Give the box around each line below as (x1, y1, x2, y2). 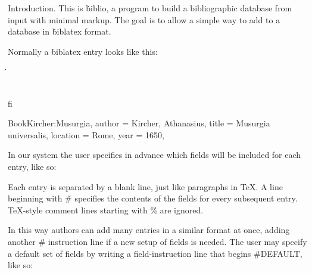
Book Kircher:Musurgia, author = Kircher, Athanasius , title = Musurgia (8, 117, 270, 129)
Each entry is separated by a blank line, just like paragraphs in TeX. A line (8, 180, 283, 193)
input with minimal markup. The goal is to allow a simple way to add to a (8, 13, 280, 26)
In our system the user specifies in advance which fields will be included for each (8, 148, 301, 161)
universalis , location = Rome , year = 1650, (8, 128, 164, 141)
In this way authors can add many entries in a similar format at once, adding (8, 224, 290, 236)
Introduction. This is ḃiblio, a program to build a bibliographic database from (8, 2, 292, 14)
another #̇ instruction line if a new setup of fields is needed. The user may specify (8, 235, 307, 247)
